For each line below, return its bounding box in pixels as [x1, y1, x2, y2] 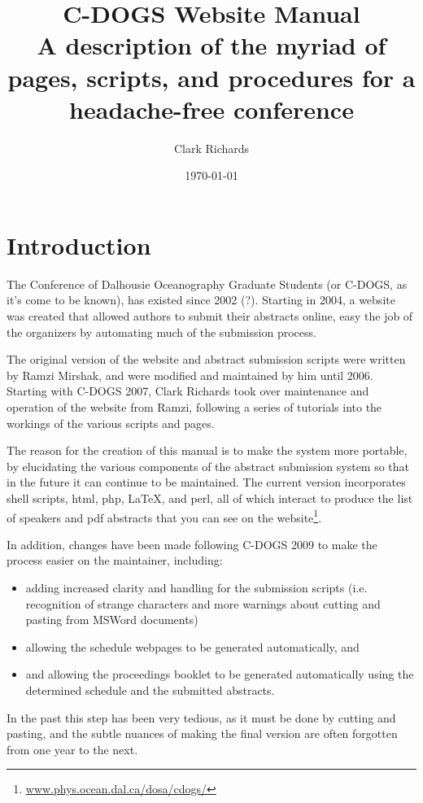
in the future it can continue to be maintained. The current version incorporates [7, 474, 406, 491]
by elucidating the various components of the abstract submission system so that [7, 457, 410, 474]
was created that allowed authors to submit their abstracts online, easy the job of [7, 308, 413, 324]
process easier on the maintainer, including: [7, 552, 223, 569]
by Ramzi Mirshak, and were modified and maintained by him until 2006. [7, 366, 373, 383]
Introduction [7, 228, 151, 261]
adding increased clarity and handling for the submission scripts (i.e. [25, 578, 368, 596]
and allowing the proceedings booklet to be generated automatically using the [25, 666, 414, 683]
